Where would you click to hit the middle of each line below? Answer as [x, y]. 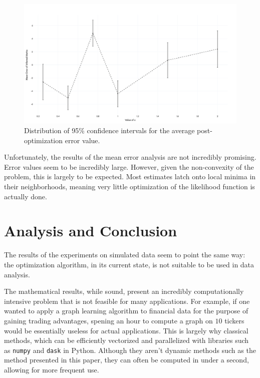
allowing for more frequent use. [52, 369]
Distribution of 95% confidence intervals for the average [109, 130]
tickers [234, 320]
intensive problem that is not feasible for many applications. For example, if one [127, 301]
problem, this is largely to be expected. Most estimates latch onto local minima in [130, 176]
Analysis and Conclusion [91, 231]
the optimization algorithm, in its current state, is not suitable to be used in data [129, 264]
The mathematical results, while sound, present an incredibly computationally [124, 291]
